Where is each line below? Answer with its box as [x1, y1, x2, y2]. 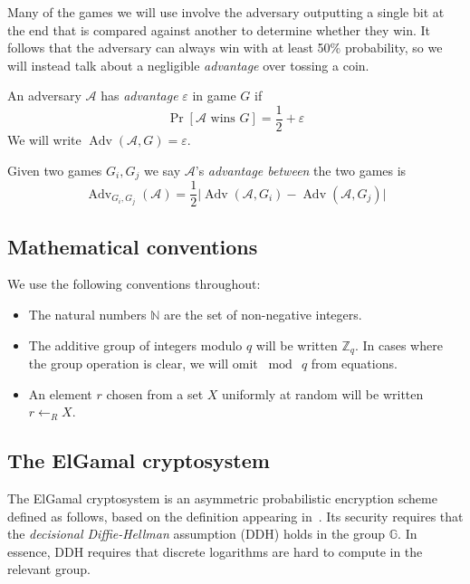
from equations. [311, 353, 398, 372]
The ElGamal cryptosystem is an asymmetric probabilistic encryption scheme [7, 488, 437, 507]
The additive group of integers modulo [28, 335, 243, 354]
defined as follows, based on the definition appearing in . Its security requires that [7, 506, 464, 525]
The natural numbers [28, 304, 147, 323]
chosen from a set [106, 384, 204, 403]
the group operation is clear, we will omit [28, 353, 258, 372]
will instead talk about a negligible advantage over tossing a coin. [7, 55, 369, 74]
